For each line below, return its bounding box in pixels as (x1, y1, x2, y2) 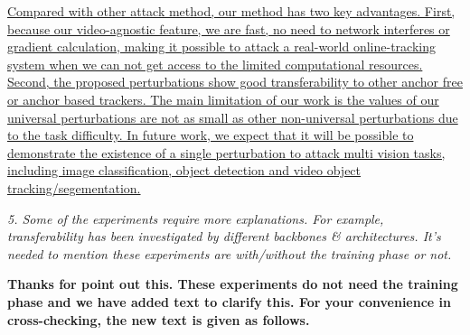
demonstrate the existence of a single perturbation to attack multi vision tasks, (7, 143, 446, 162)
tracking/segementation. (7, 178, 141, 197)
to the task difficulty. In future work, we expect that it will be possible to (7, 126, 414, 144)
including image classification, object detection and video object (7, 161, 362, 180)
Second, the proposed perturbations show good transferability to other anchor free (7, 72, 463, 91)
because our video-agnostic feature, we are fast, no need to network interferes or (7, 19, 450, 38)
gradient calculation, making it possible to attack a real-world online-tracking (7, 37, 436, 56)
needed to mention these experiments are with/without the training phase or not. (7, 244, 452, 263)
